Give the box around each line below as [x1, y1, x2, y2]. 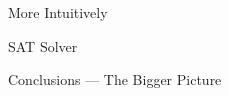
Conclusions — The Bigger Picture [8, 69, 222, 90]
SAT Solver [8, 35, 78, 56]
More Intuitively [8, 2, 108, 22]
